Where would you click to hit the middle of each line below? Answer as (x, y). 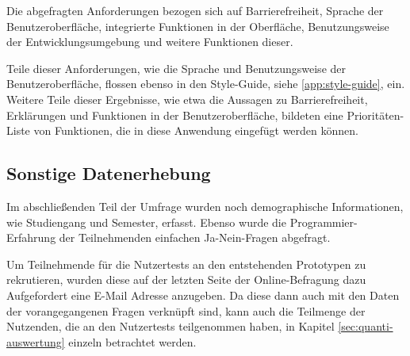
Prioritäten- (376, 115)
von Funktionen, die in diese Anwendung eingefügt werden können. (196, 130)
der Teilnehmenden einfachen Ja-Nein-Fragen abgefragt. (195, 237)
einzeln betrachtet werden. (132, 341)
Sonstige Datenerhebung (109, 173)
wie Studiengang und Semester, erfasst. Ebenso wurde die (146, 222)
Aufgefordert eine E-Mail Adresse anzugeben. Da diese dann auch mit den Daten (203, 295)
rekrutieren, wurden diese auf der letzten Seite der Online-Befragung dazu (186, 279)
